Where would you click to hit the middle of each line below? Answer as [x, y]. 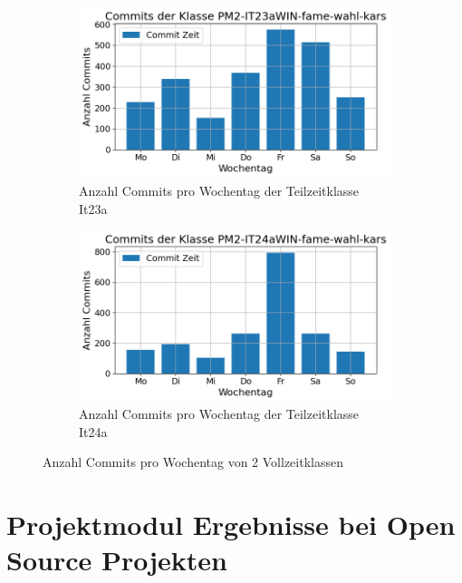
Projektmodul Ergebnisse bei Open [231, 525]
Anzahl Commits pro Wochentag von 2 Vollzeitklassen [193, 462]
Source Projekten [117, 560]
